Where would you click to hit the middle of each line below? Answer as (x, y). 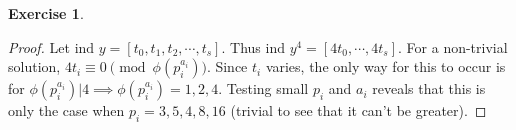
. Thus (241, 46)
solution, (34, 66)
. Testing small (263, 88)
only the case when (66, 110)
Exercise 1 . (46, 13)
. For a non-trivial (453, 46)
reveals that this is (429, 88)
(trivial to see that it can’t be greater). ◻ (358, 110)
